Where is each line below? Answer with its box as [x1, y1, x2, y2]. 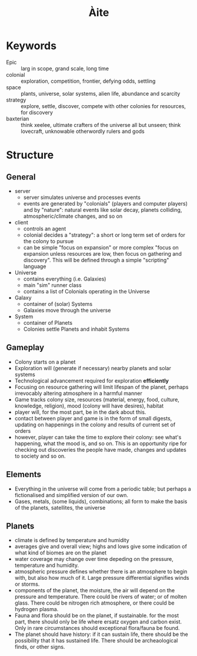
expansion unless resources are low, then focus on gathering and [23, 250, 182, 257]
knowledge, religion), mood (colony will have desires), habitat [14, 402, 164, 409]
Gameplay [6, 342, 45, 353]
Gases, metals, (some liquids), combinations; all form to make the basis [14, 498, 188, 505]
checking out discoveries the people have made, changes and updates [14, 446, 186, 453]
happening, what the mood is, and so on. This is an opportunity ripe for [14, 440, 187, 447]
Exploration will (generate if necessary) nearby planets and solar [14, 364, 172, 371]
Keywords [6, 39, 57, 53]
